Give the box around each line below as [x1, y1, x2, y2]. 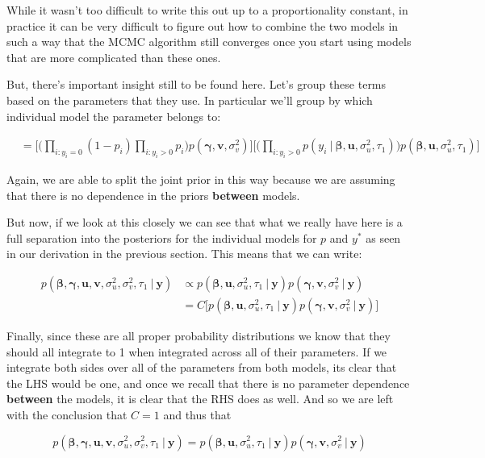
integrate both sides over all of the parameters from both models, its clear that [6, 359, 397, 376]
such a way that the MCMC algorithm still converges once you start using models [6, 33, 412, 50]
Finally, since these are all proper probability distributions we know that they [6, 327, 391, 343]
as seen [366, 229, 401, 246]
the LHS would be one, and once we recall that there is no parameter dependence [6, 374, 410, 391]
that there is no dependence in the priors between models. [6, 186, 300, 203]
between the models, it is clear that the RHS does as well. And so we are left [6, 390, 394, 407]
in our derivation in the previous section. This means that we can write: [6, 245, 362, 262]
